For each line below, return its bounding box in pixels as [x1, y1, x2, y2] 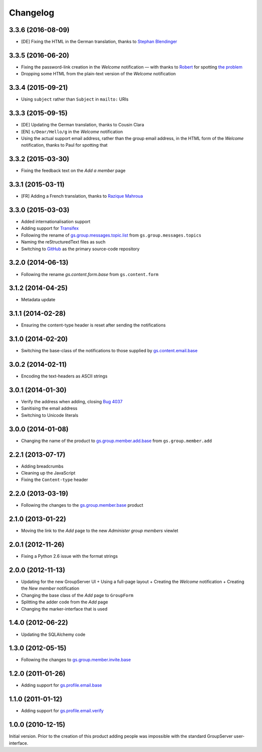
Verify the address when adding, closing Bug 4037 [21, 399, 123, 405]
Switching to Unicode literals [21, 412, 79, 418]
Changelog [9, 7, 54, 18]
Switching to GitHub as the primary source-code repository [21, 246, 140, 252]
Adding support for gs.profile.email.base [21, 683, 102, 688]
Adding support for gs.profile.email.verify [21, 708, 104, 714]
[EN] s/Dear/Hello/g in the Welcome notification [21, 129, 123, 135]
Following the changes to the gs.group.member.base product [21, 502, 144, 508]
